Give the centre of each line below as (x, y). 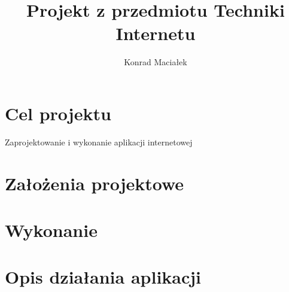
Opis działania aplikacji (103, 277)
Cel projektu (58, 113)
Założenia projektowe (95, 183)
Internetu (156, 33)
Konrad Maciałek (156, 62)
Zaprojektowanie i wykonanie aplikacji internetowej (99, 142)
